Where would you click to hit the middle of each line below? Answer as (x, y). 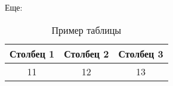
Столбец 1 (32, 53)
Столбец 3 (141, 53)
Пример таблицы (86, 30)
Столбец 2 (86, 53)
